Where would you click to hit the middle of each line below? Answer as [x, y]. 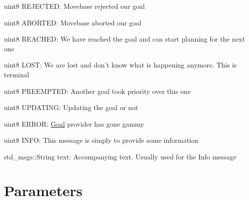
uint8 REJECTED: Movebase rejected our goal [74, 6]
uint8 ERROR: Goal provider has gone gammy [74, 123]
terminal [17, 74]
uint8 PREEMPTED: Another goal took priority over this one [97, 91]
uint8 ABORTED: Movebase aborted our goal [73, 22]
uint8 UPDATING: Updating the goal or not [71, 107]
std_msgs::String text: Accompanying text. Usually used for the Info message [120, 156]
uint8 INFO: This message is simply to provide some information [101, 140]
